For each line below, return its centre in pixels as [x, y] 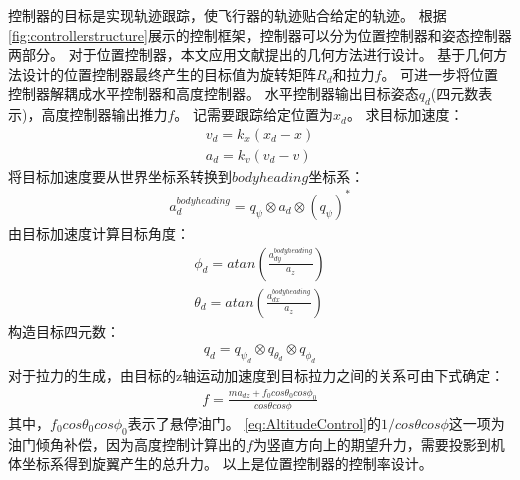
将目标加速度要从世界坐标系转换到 [120, 175]
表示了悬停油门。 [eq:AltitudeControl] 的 [254, 422]
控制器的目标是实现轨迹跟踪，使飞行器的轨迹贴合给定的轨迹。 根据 [227, 15]
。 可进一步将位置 [440, 73]
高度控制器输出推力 [104, 114]
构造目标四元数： [64, 330]
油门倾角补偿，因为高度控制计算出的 [127, 443]
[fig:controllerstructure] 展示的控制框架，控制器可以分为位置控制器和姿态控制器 [260, 34]
